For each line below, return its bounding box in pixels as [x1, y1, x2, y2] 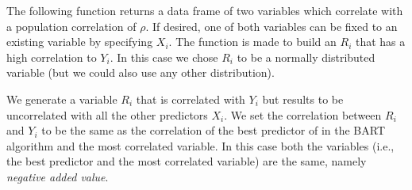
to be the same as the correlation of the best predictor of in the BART [41, 122, 386, 139]
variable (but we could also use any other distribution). [6, 64, 275, 81]
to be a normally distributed [237, 48, 375, 65]
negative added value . [6, 168, 109, 184]
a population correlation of [6, 17, 137, 34]
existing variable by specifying [6, 33, 153, 50]
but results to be [262, 90, 344, 107]
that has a [355, 33, 406, 50]
